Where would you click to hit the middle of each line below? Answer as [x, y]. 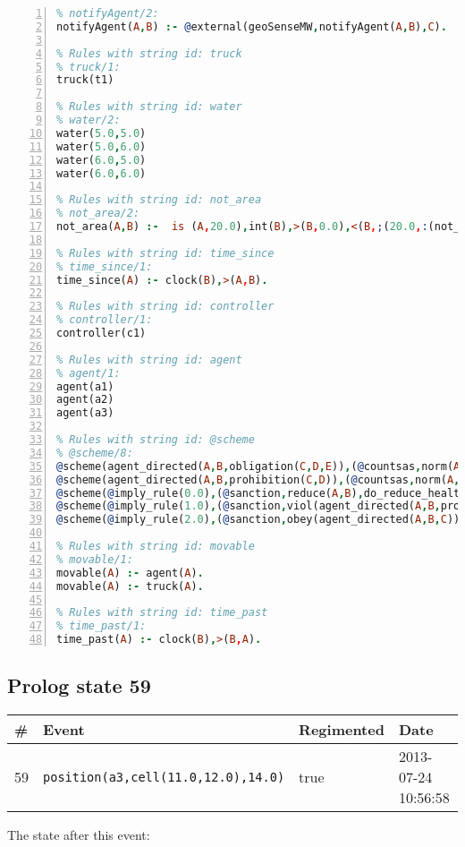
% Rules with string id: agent [149, 359]
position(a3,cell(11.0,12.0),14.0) [164, 777]
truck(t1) [85, 80]
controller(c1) [101, 333]
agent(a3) [85, 413]
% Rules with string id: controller [165, 307]
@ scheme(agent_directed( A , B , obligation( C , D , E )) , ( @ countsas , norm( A [258, 466]
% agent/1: [89, 373]
